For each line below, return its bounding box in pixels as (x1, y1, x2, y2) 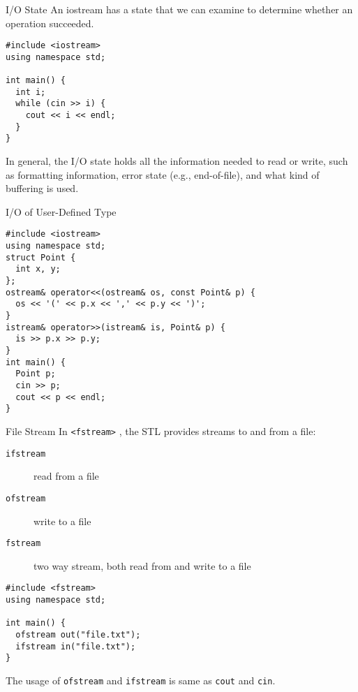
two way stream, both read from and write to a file (33, 558, 251, 573)
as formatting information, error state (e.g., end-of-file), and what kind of (6, 167, 320, 182)
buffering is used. (6, 181, 79, 196)
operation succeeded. (6, 15, 94, 30)
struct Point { (6, 252, 76, 263)
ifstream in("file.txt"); (15, 641, 136, 651)
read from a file (33, 469, 99, 483)
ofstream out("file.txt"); (15, 630, 141, 640)
